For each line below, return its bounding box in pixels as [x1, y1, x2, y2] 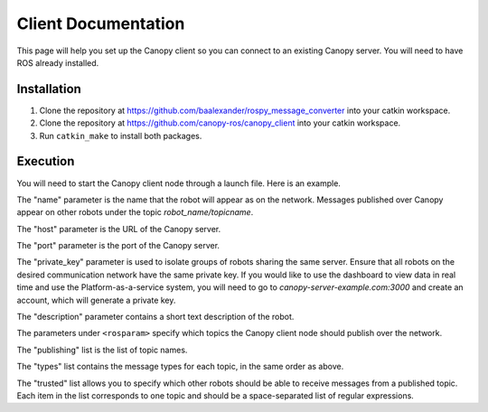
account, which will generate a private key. [16, 295, 176, 305]
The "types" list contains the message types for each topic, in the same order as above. [16, 361, 344, 372]
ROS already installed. [16, 57, 99, 68]
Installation [16, 81, 81, 97]
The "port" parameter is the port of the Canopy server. [16, 240, 221, 251]
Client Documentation [16, 14, 185, 33]
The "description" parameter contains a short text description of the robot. [16, 312, 295, 323]
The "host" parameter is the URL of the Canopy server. [16, 223, 221, 234]
